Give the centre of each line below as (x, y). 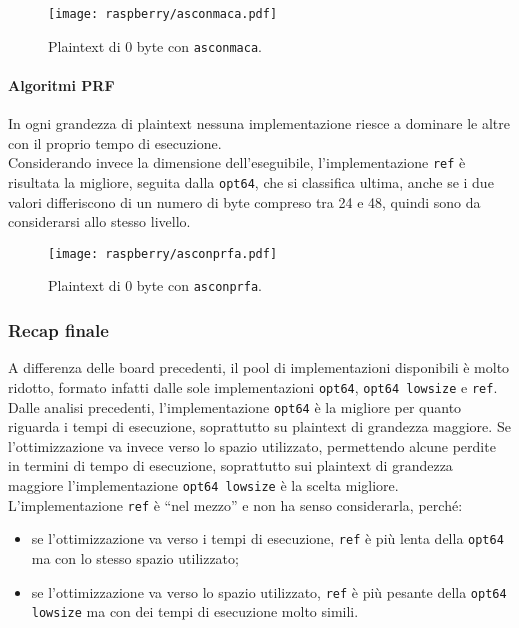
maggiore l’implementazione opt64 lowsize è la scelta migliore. (203, 485)
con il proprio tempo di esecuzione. (115, 142)
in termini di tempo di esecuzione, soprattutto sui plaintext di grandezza (230, 465)
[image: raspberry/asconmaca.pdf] (163, 14)
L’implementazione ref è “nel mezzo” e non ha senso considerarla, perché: (235, 504)
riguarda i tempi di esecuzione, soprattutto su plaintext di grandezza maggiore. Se (259, 426)
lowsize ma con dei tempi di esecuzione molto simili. (195, 611)
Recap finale (58, 330)
